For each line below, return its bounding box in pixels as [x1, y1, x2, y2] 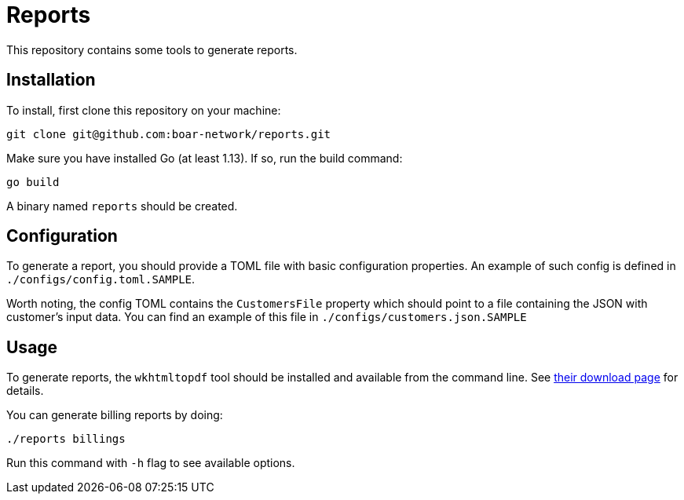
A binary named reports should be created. [6, 199, 238, 213]
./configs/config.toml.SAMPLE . [6, 272, 196, 286]
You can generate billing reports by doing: [6, 408, 223, 422]
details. [6, 384, 44, 398]
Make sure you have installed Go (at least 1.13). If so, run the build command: [6, 151, 403, 165]
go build [6, 175, 60, 188]
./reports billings [6, 432, 126, 446]
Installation [6, 70, 96, 90]
